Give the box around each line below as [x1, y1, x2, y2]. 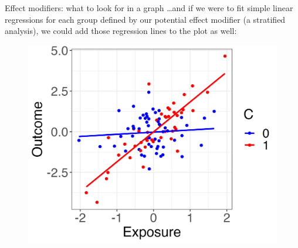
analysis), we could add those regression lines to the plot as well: [5, 25, 237, 37]
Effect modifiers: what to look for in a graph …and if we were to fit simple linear [5, 2, 293, 13]
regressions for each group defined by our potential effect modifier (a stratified [5, 13, 286, 25]
